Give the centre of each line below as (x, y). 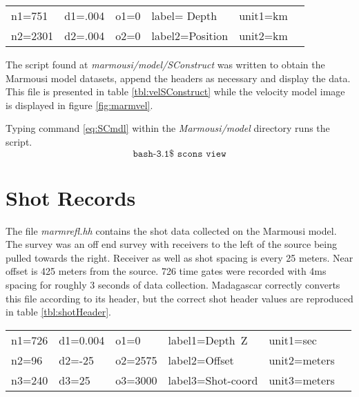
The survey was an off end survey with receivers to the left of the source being (172, 244)
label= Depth (184, 16)
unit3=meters (302, 380)
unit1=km (263, 16)
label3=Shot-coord (213, 380)
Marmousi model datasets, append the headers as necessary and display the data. (178, 78)
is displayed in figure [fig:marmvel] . (79, 105)
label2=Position (190, 36)
